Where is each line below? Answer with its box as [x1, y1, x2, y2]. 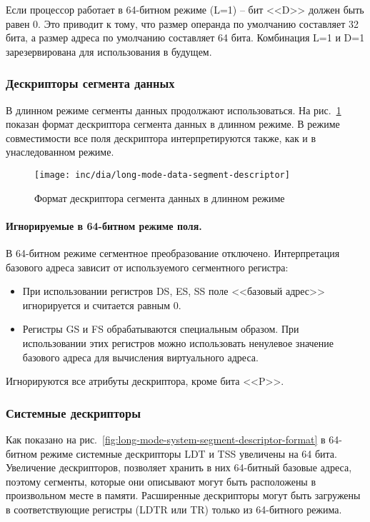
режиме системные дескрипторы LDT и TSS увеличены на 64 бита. [40, 446, 337, 461]
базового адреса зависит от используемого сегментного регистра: [6, 259, 289, 274]
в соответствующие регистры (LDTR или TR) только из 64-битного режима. [6, 501, 342, 516]
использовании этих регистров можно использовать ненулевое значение [22, 335, 334, 350]
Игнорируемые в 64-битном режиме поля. [6, 218, 202, 233]
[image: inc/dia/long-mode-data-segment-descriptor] [34, 169, 290, 180]
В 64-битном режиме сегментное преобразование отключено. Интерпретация [6, 246, 340, 261]
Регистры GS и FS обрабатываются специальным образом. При [22, 321, 299, 336]
